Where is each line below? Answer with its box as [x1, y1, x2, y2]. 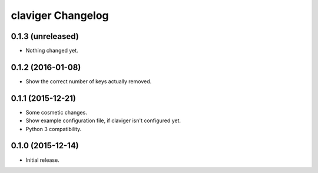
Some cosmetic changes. [25, 109, 88, 116]
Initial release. [25, 156, 59, 164]
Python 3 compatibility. [25, 125, 82, 132]
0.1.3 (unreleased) [11, 31, 79, 41]
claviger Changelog [11, 9, 109, 22]
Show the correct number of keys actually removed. [25, 77, 152, 85]
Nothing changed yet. [25, 47, 79, 54]
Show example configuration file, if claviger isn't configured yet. [25, 117, 181, 124]
